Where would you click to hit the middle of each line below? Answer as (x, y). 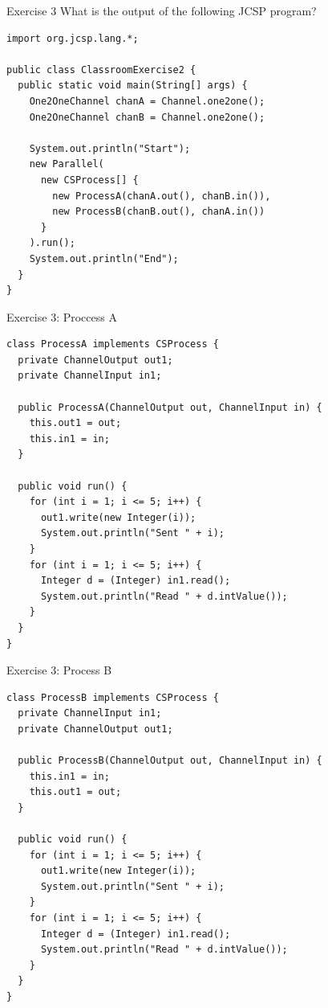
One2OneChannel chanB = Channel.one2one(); (147, 117)
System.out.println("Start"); (110, 148)
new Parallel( (67, 164)
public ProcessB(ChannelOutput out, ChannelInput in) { (170, 761)
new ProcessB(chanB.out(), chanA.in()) (159, 212)
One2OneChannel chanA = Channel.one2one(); (147, 101)
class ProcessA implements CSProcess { (113, 344)
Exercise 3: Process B (59, 670)
